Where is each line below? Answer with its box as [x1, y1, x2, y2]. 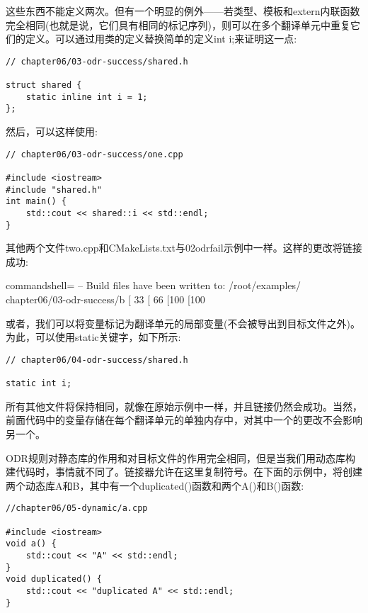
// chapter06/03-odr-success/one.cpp [6, 149, 183, 159]
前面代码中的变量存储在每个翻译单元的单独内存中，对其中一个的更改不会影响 [6, 412, 362, 427]
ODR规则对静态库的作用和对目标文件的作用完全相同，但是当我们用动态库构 [6, 450, 355, 465]
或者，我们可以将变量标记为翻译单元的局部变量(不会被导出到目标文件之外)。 [6, 315, 360, 330]
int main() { [6, 196, 67, 207]
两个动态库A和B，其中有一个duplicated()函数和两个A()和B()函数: [6, 478, 304, 493]
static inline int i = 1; [25, 91, 148, 102]
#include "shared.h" [6, 184, 103, 195]
